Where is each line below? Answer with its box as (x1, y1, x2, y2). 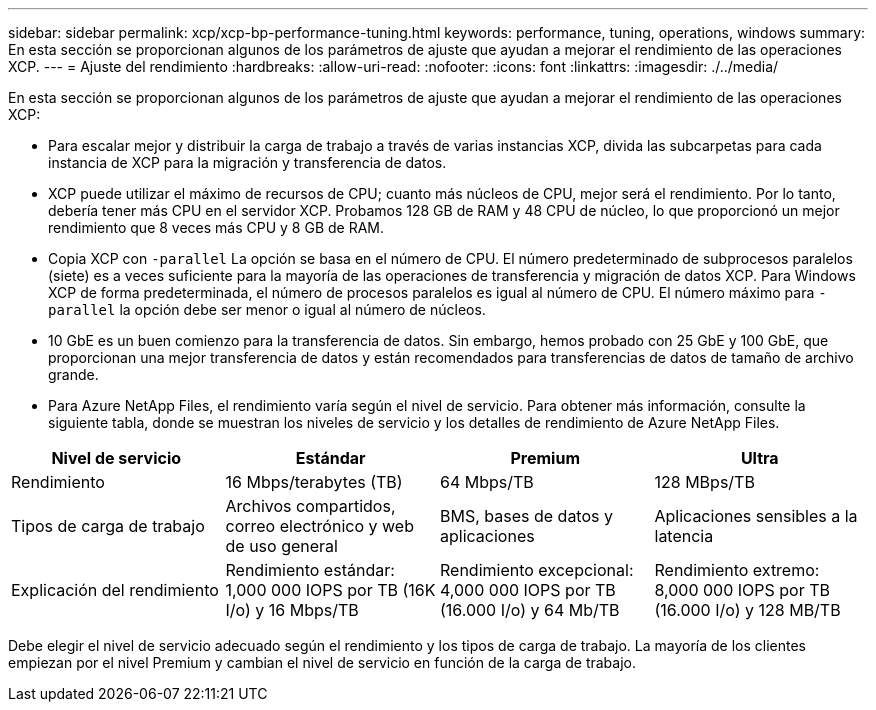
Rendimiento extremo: (654, 560, 820, 580)
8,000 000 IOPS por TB (654, 580, 831, 600)
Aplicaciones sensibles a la (654, 506, 858, 526)
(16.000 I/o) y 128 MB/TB (654, 600, 841, 620)
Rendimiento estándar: (225, 560, 395, 580)
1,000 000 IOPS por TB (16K (225, 580, 436, 600)
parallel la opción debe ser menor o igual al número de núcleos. (48, 301, 486, 318)
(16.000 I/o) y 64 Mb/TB (440, 600, 620, 620)
